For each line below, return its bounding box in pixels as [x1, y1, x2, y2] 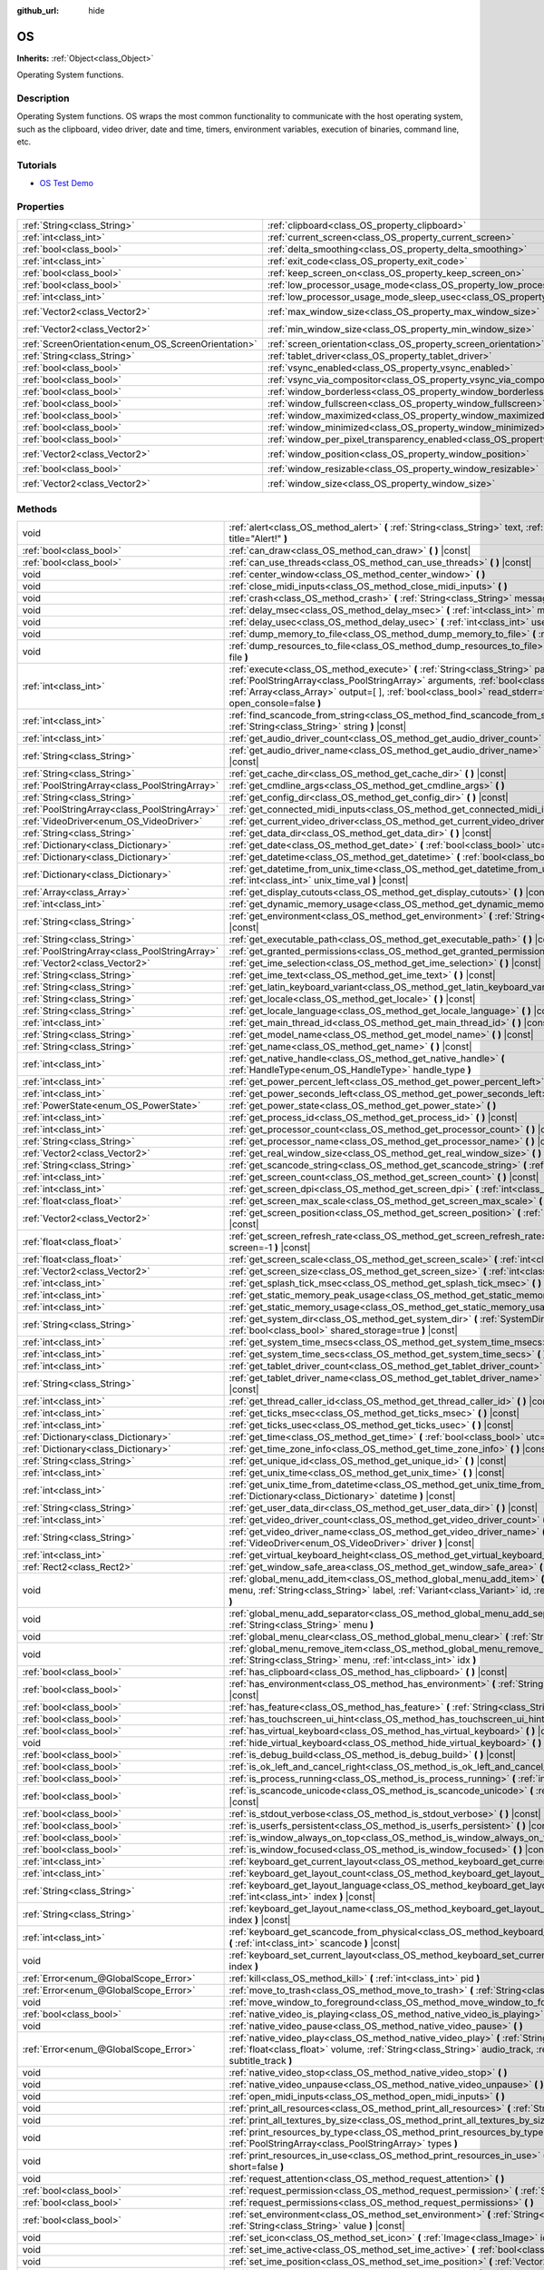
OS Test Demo [39, 178, 94, 189]
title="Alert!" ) [228, 532, 287, 545]
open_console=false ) [228, 697, 322, 710]
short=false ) [228, 2161, 285, 2174]
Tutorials [16, 159, 58, 172]
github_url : [16, 5, 59, 15]
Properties [16, 201, 65, 213]
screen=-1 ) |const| [228, 1241, 311, 1254]
